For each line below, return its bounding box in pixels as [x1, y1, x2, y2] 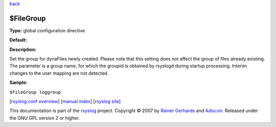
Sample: [9, 79, 28, 86]
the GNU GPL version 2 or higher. [9, 115, 80, 121]
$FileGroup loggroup [9, 89, 61, 95]
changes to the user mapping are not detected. [9, 70, 109, 76]
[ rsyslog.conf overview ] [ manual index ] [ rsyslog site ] [9, 98, 121, 104]
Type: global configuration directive [9, 27, 85, 33]
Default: [9, 37, 28, 43]
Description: [9, 46, 37, 52]
